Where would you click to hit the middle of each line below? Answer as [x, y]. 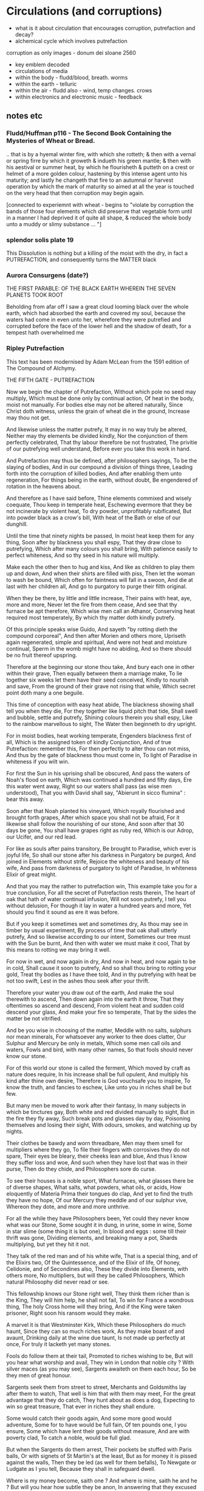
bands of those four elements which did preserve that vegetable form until [99, 211]
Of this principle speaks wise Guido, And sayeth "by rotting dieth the [92, 629]
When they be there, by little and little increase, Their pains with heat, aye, [99, 598]
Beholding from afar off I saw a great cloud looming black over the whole [97, 307]
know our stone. [27, 1056]
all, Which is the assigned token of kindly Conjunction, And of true [89, 742]
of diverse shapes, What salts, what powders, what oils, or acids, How [94, 1187]
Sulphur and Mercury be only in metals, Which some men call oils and [93, 1043]
